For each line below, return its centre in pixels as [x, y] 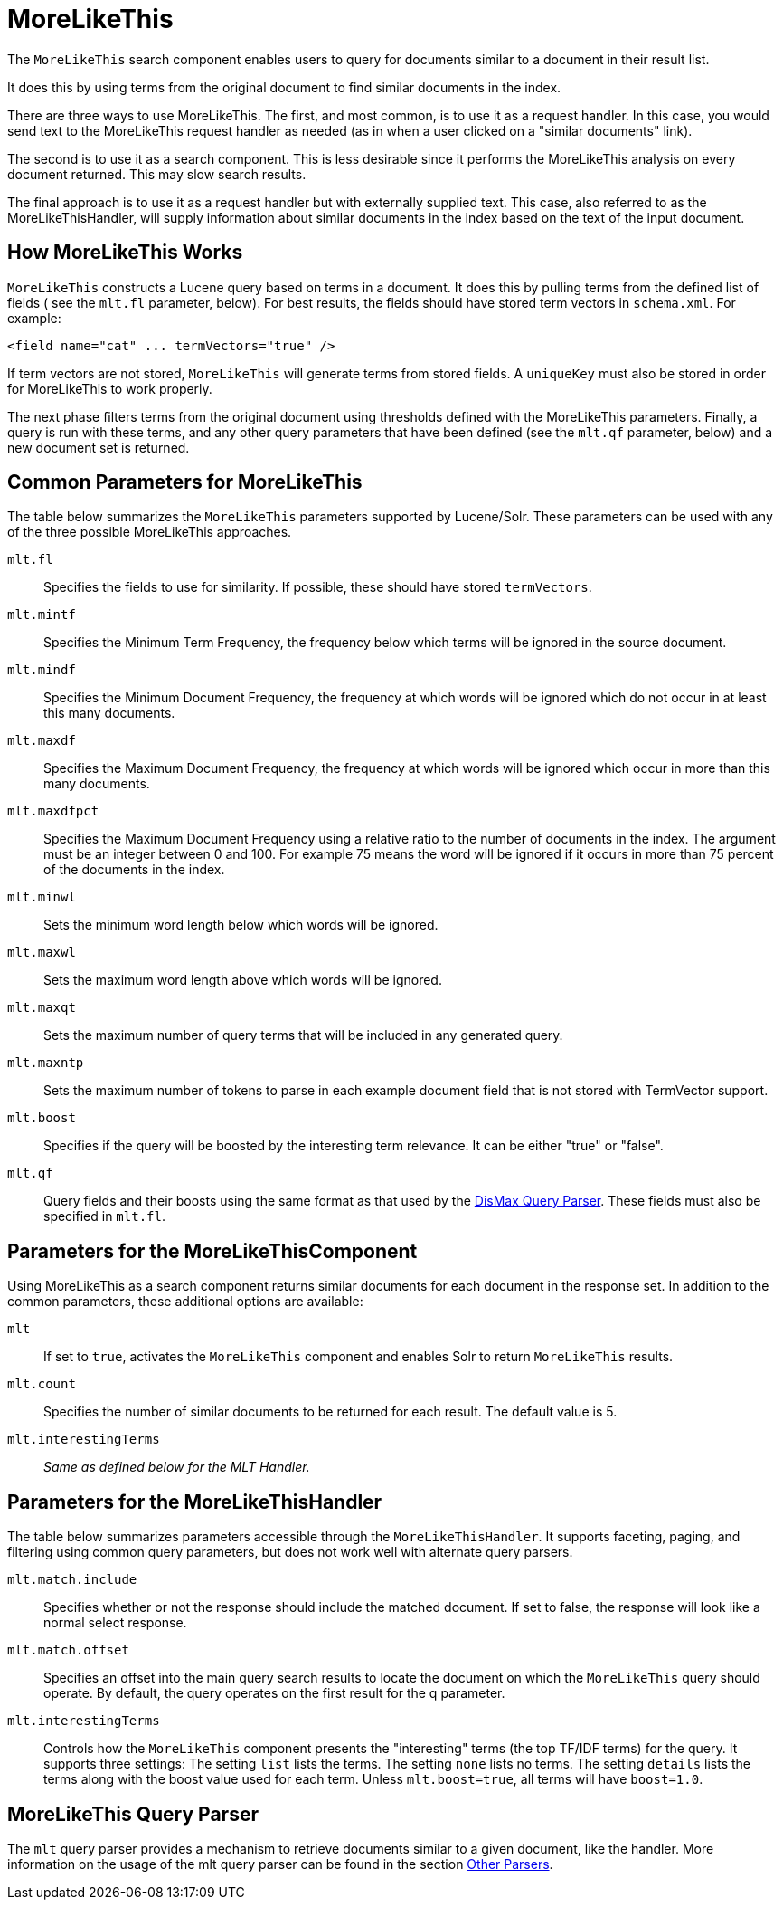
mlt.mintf [42, 615]
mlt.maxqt [42, 1008]
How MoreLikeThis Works [125, 253]
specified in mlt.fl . [104, 1216]
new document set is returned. [99, 447]
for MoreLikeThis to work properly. [110, 388]
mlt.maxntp [46, 1063]
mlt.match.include [72, 1580]
